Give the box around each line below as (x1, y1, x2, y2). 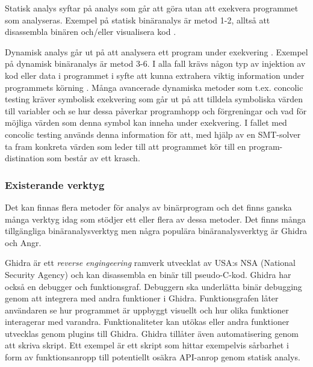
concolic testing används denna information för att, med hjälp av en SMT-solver (5, 128, 301, 140)
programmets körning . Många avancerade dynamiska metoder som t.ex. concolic (5, 81, 303, 93)
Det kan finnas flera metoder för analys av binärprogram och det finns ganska (5, 200, 292, 213)
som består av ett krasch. (47, 152, 140, 164)
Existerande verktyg (5, 177, 105, 192)
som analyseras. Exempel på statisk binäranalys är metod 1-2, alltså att (5, 13, 270, 26)
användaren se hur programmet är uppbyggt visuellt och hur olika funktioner (5, 303, 289, 316)
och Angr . (5, 236, 42, 248)
